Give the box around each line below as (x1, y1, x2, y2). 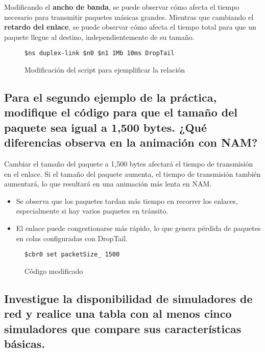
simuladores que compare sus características (4, 320, 242, 336)
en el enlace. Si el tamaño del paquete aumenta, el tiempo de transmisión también (4, 168, 261, 179)
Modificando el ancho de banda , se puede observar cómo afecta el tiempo (4, 2, 239, 12)
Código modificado (25, 265, 83, 276)
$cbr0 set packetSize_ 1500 (25, 251, 120, 259)
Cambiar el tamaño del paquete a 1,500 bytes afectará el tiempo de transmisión (4, 158, 253, 169)
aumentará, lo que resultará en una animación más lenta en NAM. (4, 178, 212, 189)
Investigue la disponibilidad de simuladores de (4, 290, 253, 306)
